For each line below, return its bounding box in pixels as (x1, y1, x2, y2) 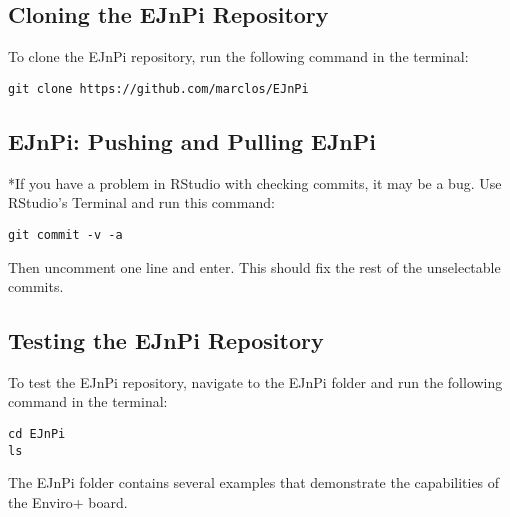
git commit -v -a (8, 227, 123, 242)
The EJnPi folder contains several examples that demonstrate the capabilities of (8, 472, 500, 493)
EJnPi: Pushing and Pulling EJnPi (8, 125, 376, 156)
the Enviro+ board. (8, 491, 128, 512)
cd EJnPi (8, 427, 66, 442)
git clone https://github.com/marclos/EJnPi (8, 81, 309, 96)
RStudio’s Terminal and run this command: (8, 192, 275, 213)
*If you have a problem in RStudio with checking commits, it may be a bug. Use (8, 172, 502, 193)
